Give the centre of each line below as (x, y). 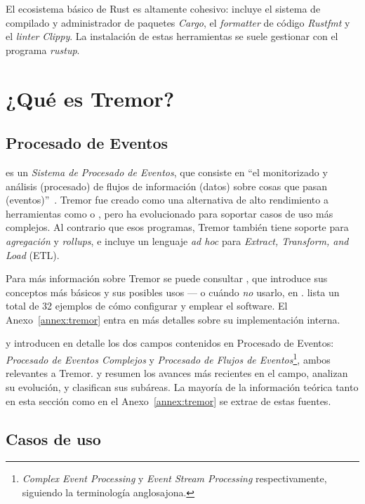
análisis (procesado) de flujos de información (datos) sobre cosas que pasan (167, 186)
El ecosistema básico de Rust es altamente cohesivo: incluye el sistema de (163, 8)
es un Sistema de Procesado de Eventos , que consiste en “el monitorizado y (167, 172)
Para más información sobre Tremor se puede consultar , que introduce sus (167, 278)
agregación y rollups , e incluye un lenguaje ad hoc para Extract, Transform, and (177, 240)
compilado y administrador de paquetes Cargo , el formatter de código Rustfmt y (178, 22)
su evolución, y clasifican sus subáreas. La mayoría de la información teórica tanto (182, 386)
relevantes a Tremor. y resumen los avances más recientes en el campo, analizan (177, 373)
